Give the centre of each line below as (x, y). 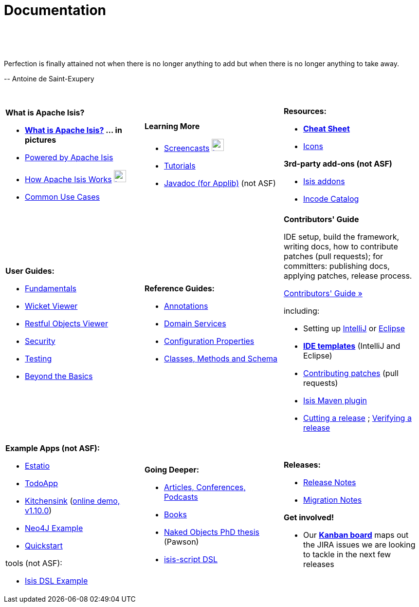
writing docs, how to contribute (341, 246)
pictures (41, 140)
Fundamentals (51, 288)
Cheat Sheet (326, 128)
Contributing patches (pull (351, 373)
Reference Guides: (179, 288)
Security (40, 341)
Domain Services (195, 323)
